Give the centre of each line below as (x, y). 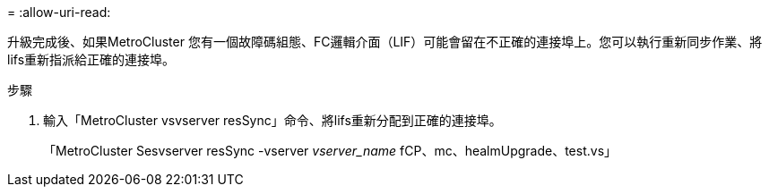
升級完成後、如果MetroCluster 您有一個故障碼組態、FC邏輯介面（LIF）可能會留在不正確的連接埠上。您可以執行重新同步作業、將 (385, 42)
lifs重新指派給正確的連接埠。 (91, 59)
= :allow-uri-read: (59, 12)
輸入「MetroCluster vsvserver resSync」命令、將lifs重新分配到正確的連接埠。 (272, 120)
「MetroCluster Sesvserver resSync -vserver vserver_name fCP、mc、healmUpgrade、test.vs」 (330, 151)
